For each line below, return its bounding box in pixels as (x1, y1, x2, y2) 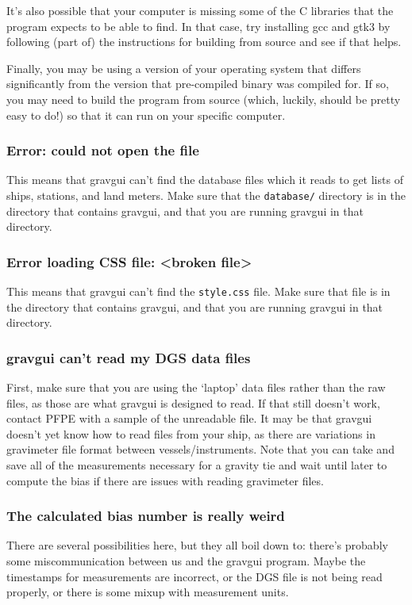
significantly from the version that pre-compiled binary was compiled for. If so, (6, 75, 389, 92)
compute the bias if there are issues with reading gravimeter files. (6, 472, 324, 488)
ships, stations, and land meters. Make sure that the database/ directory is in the (6, 186, 406, 203)
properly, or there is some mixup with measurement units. (6, 584, 289, 600)
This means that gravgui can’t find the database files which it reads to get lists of (6, 171, 403, 188)
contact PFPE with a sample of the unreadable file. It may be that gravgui (6, 410, 372, 427)
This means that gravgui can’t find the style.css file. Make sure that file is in (6, 283, 391, 300)
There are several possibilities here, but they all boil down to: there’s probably (6, 537, 388, 553)
